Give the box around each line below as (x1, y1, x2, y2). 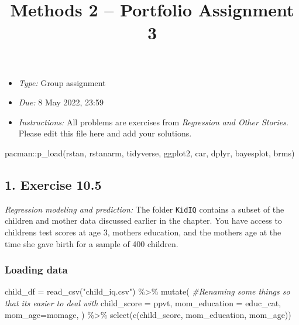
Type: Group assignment (18, 76, 106, 88)
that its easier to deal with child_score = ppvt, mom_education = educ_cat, (5, 296, 281, 309)
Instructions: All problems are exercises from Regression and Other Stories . (18, 115, 288, 128)
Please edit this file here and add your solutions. (18, 127, 192, 139)
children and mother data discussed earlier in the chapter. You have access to (5, 214, 282, 227)
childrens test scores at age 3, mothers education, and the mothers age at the (5, 225, 281, 238)
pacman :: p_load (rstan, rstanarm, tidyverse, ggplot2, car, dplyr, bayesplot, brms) (5, 146, 295, 159)
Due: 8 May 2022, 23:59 (18, 96, 104, 108)
